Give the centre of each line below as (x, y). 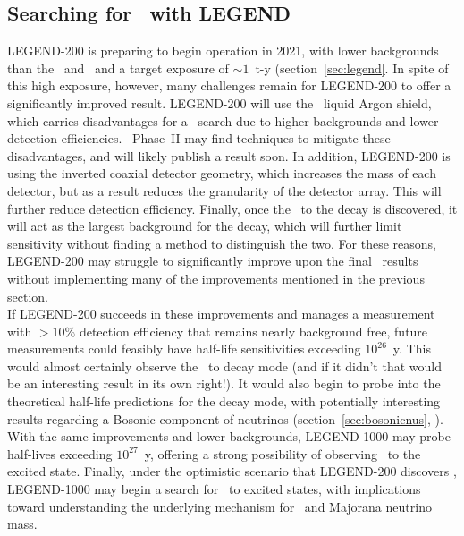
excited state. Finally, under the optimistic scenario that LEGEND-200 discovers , (232, 471)
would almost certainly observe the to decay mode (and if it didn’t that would (224, 366)
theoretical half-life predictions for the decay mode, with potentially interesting (224, 401)
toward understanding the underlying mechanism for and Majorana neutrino (219, 506)
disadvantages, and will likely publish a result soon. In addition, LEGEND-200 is (229, 155)
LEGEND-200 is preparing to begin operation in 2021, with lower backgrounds (223, 51)
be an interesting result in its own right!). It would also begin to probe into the (224, 383)
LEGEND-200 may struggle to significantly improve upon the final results (213, 261)
